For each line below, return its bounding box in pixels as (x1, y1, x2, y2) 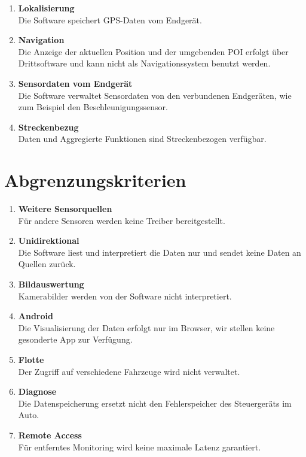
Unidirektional (18, 234, 79, 247)
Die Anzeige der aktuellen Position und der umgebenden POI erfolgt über (18, 45, 289, 57)
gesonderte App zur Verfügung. (18, 333, 133, 346)
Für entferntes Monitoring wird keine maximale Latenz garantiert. (18, 440, 261, 453)
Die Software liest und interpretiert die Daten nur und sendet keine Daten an (18, 246, 301, 258)
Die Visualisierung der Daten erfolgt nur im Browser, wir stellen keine (18, 321, 275, 334)
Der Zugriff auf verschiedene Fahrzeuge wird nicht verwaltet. (18, 365, 240, 377)
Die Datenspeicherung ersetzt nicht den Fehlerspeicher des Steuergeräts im (18, 397, 292, 409)
